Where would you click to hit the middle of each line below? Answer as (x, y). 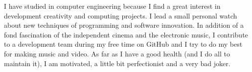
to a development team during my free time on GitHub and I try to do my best (123, 44)
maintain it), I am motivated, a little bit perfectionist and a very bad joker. (117, 63)
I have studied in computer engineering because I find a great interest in (112, 6)
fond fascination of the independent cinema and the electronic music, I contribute (126, 34)
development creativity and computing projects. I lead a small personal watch (121, 15)
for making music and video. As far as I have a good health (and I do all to (117, 53)
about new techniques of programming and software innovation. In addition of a (124, 25)
